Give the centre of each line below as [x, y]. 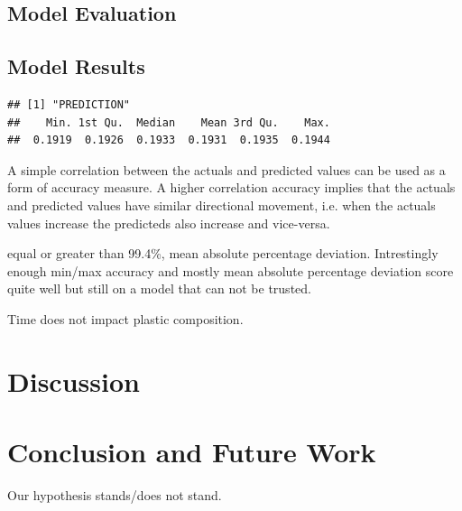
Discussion [74, 381]
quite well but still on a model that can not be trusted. [159, 288]
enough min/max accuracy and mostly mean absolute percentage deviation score [231, 270]
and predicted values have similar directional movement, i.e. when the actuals [222, 204]
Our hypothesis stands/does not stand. [115, 495]
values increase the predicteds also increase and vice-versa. [169, 223]
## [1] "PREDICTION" [69, 104]
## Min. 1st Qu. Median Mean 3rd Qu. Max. [169, 122]
